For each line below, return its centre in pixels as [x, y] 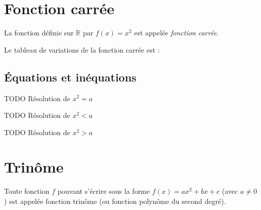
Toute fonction [27, 191]
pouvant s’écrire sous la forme [103, 191]
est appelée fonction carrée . [177, 33]
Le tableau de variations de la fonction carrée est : [82, 49]
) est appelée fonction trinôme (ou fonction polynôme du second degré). [115, 201]
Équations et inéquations [70, 77]
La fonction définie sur [39, 33]
